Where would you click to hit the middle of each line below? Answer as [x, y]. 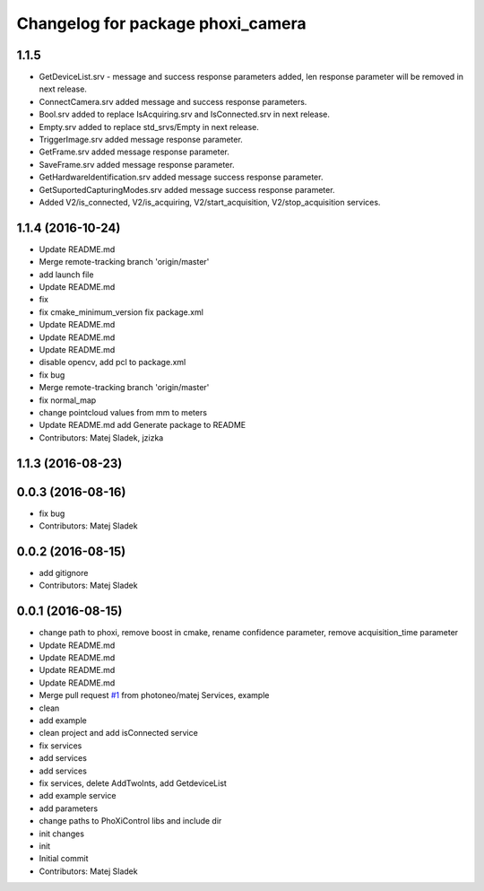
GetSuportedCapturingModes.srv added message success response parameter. [187, 189]
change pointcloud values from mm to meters [123, 412]
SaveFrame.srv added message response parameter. [137, 164]
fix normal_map [68, 400]
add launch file [66, 275]
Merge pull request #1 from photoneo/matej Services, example [154, 695]
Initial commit [64, 859]
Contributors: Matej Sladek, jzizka [101, 437]
